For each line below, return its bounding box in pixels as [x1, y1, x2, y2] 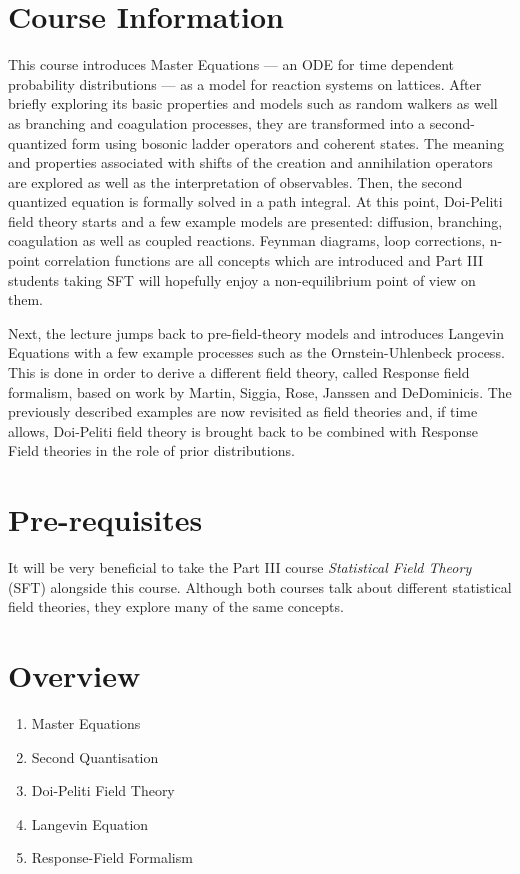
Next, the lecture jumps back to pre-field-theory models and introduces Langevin [8, 322, 505, 343]
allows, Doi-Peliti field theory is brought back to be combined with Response [8, 420, 478, 441]
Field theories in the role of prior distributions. [8, 440, 295, 461]
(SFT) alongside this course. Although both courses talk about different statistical [8, 576, 512, 597]
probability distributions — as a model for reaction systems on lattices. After [8, 73, 482, 94]
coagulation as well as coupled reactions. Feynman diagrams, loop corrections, [8, 230, 486, 251]
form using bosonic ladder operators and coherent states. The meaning [71, 132, 505, 153]
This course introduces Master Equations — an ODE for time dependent [8, 54, 455, 75]
